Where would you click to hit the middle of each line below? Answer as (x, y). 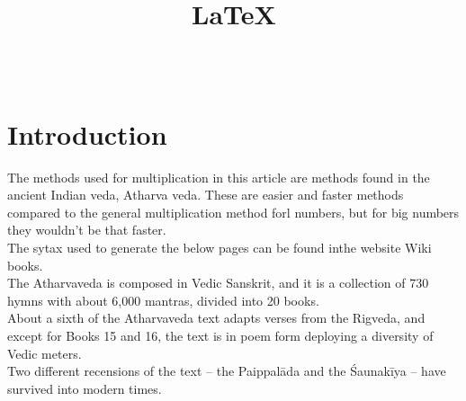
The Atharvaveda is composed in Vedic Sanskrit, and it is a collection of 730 (218, 283)
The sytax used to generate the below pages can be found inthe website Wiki (220, 248)
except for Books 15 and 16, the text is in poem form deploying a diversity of (220, 335)
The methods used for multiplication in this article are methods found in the (219, 177)
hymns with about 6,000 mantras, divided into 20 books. (163, 300)
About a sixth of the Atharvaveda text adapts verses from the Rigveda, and (216, 318)
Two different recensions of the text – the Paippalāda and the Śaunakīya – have (227, 371)
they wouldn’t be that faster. (87, 230)
